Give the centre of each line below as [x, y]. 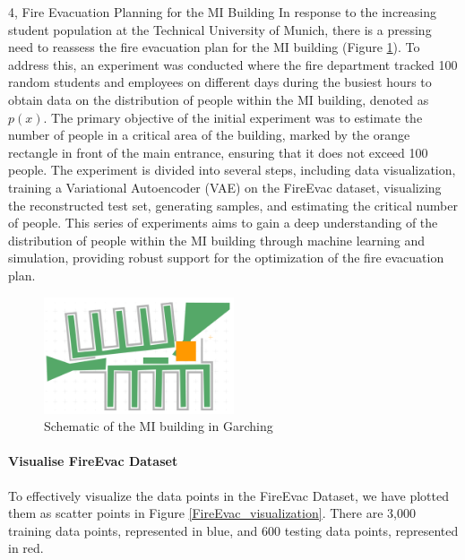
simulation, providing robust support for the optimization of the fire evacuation [226, 258]
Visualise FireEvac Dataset [93, 461]
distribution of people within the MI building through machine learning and [217, 240]
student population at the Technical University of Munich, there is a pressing [220, 29]
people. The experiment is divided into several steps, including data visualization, [232, 170]
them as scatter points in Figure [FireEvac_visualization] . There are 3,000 [212, 513]
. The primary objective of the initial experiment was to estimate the [233, 117]
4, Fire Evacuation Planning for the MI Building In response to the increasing [222, 12]
